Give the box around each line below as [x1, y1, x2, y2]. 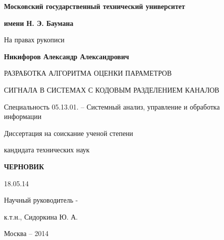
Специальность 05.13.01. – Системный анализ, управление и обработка [4, 101, 220, 112]
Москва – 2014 [4, 228, 49, 239]
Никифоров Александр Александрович [4, 51, 129, 61]
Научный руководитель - [4, 195, 78, 205]
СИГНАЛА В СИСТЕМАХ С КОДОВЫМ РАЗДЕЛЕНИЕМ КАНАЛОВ [4, 84, 220, 95]
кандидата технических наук [4, 144, 90, 155]
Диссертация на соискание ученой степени [4, 127, 133, 138]
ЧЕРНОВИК [4, 161, 44, 171]
